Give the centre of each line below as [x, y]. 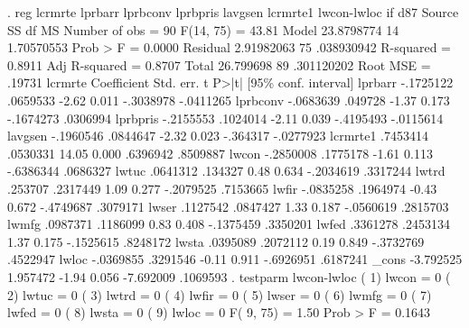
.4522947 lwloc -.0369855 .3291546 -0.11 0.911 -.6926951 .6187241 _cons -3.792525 [235, 259]
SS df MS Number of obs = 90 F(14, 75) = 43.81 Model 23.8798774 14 [203, 29]
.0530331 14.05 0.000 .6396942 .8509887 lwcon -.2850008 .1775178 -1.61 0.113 [220, 153]
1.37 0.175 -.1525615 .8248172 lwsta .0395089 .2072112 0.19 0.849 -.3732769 [216, 241]
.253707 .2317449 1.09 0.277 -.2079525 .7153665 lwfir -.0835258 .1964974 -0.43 [222, 188]
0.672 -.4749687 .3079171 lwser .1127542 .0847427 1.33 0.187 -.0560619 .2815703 [228, 206]
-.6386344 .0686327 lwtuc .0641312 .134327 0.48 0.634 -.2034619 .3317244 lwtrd [226, 171]
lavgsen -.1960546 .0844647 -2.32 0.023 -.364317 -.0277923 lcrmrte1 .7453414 [218, 136]
